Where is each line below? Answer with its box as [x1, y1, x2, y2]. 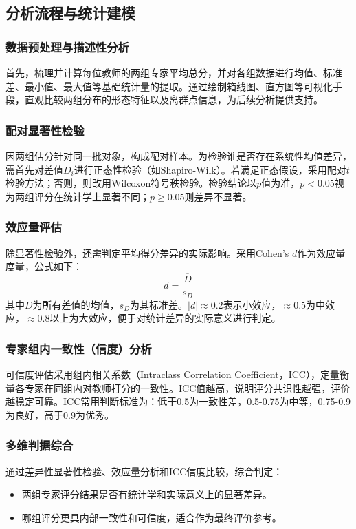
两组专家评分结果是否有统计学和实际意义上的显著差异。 [21, 487, 272, 501]
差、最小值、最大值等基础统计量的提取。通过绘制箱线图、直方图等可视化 [5, 79, 333, 93]
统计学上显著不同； [63, 189, 150, 203]
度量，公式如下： [5, 259, 82, 273]
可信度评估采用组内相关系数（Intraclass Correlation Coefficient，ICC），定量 [5, 366, 340, 381]
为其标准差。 [130, 297, 188, 311]
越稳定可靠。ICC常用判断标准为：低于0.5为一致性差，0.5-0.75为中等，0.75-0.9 [5, 394, 351, 408]
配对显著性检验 [5, 121, 85, 138]
